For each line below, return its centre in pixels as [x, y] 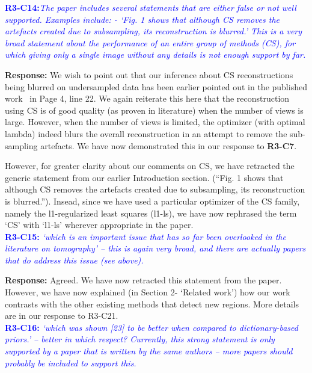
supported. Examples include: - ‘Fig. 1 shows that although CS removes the [142, 19]
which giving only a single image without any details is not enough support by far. [155, 54]
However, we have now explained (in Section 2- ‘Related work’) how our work [148, 292]
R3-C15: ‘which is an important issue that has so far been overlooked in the [145, 236]
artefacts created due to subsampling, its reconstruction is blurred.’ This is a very [154, 31]
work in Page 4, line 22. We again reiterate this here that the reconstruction [147, 98]
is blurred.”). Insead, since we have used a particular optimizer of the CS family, [152, 201]
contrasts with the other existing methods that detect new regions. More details [152, 304]
